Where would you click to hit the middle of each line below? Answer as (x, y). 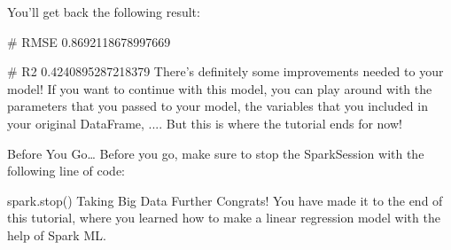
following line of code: (66, 171)
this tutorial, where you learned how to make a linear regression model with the (224, 218)
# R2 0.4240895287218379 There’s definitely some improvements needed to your (225, 71)
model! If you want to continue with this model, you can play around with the (220, 88)
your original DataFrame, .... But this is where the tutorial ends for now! (205, 123)
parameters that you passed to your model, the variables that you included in (218, 106)
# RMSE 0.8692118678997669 (89, 41)
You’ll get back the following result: (104, 12)
